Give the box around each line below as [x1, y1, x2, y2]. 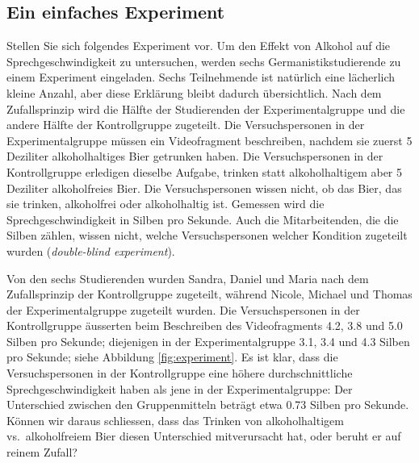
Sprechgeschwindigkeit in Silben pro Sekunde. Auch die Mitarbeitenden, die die [6, 211, 399, 227]
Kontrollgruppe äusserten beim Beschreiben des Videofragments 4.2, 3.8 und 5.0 [6, 317, 403, 334]
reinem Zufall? [6, 444, 78, 461]
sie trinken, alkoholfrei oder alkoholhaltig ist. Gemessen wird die [6, 195, 325, 212]
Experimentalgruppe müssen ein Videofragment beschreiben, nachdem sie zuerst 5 [6, 131, 413, 148]
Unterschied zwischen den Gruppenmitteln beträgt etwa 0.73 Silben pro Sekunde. [6, 396, 409, 413]
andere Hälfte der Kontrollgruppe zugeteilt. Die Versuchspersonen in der [6, 116, 365, 133]
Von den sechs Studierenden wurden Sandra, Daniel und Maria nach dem [6, 269, 369, 286]
